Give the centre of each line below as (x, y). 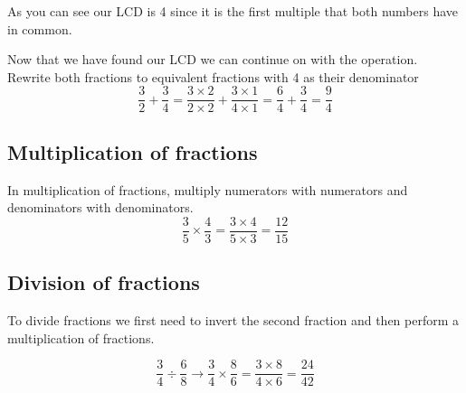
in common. (40, 28)
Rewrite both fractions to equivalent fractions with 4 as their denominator (213, 76)
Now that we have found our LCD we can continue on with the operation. (213, 59)
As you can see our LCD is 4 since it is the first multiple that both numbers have (233, 11)
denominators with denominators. (100, 207)
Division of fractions (104, 282)
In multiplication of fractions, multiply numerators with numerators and (208, 189)
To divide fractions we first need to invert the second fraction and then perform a (233, 320)
